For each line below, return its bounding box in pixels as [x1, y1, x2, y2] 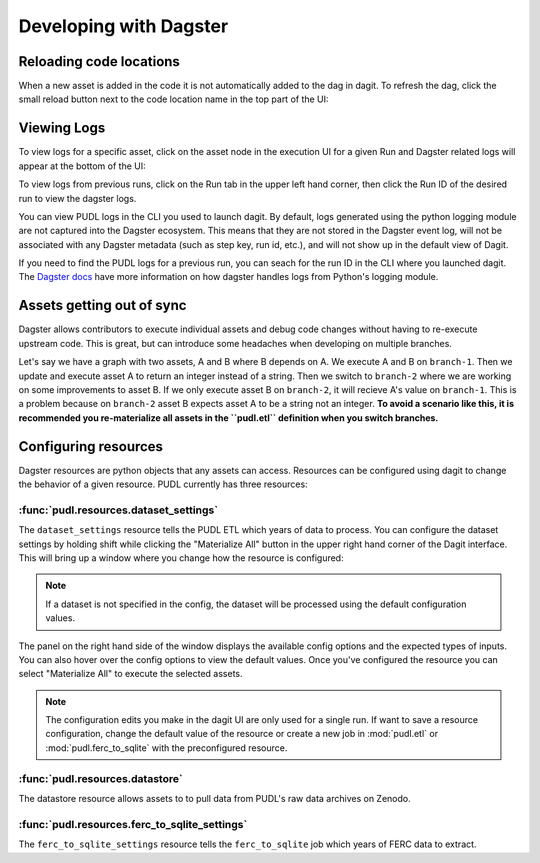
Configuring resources [18, 438, 164, 455]
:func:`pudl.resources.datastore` [18, 771, 184, 785]
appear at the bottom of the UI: [18, 160, 146, 172]
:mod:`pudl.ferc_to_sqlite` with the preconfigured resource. [45, 741, 288, 754]
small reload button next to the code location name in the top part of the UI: [18, 93, 329, 105]
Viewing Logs [18, 120, 106, 137]
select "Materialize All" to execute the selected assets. [18, 668, 243, 680]
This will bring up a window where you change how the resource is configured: [18, 551, 344, 564]
